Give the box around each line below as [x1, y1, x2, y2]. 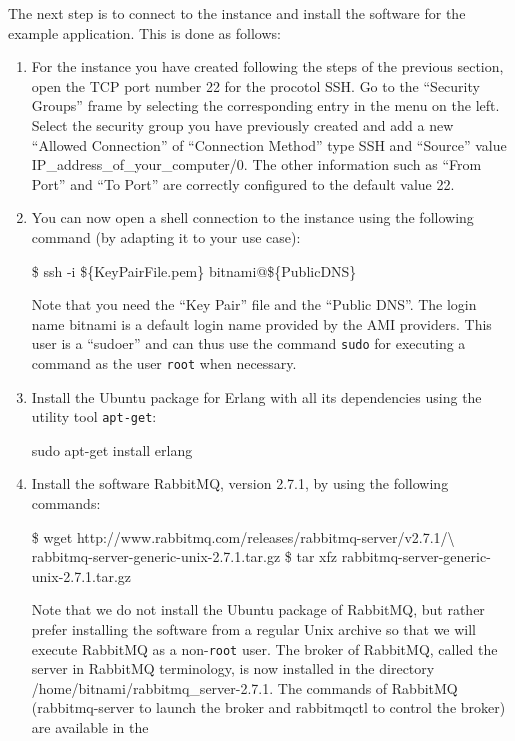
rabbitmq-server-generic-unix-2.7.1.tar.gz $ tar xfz [31, 546, 338, 567]
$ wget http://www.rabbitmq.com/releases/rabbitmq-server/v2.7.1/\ [31, 526, 455, 547]
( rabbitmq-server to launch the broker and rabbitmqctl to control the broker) [31, 697, 506, 718]
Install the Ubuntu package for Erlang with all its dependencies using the [31, 386, 482, 407]
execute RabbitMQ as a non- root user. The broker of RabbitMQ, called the [31, 638, 498, 659]
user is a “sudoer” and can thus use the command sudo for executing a [31, 333, 466, 354]
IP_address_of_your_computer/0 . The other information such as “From [31, 154, 482, 175]
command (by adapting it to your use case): [31, 226, 301, 247]
